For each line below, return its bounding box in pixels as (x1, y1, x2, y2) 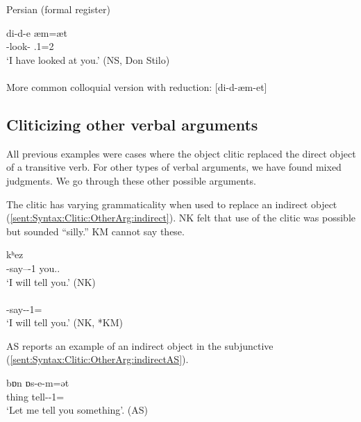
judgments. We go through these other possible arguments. (6, 173, 256, 187)
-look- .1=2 (6, 39, 54, 53)
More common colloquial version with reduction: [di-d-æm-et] (6, 79, 267, 94)
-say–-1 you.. (6, 260, 60, 275)
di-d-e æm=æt (6, 25, 67, 40)
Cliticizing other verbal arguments (6, 113, 258, 135)
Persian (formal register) (6, 2, 110, 16)
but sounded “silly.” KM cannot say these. (6, 223, 185, 238)
